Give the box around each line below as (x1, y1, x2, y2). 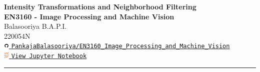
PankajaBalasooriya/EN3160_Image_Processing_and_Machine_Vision (11, 43, 230, 50)
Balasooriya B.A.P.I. (4, 21, 67, 31)
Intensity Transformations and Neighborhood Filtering (4, 1, 196, 11)
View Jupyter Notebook (11, 53, 87, 60)
